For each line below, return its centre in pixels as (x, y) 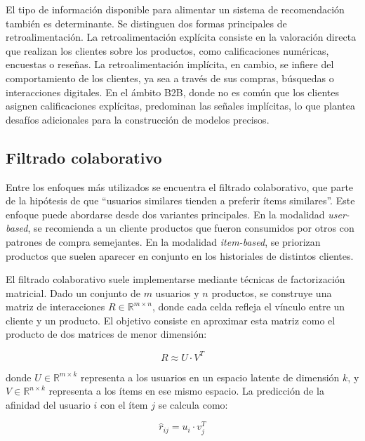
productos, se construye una (272, 292)
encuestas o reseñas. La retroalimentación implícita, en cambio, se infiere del (170, 64)
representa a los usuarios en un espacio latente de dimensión (210, 377)
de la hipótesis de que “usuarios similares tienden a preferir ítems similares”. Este (180, 200)
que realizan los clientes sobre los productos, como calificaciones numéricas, (167, 50)
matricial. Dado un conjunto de (73, 292)
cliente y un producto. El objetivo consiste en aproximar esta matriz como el (171, 320)
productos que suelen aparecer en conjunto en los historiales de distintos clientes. (180, 255)
